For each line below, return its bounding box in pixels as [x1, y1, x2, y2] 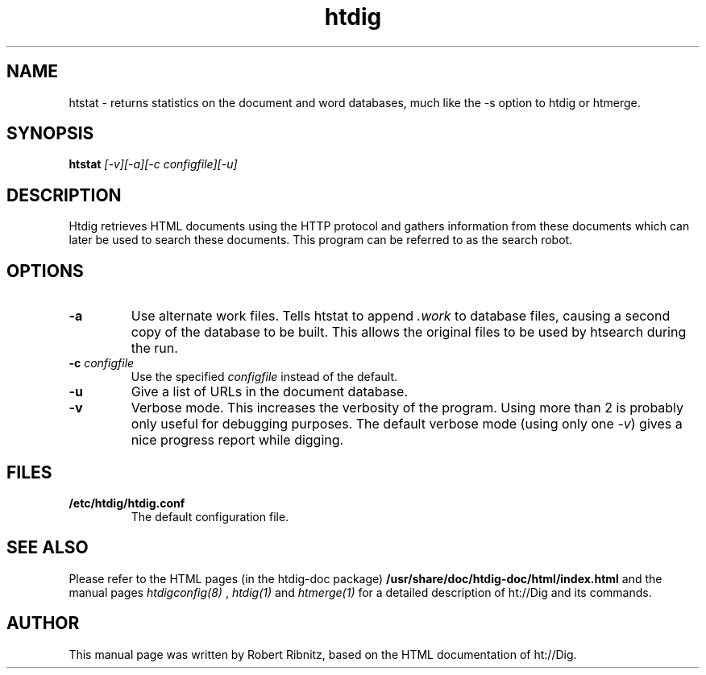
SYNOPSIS [6, 123, 94, 144]
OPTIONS [6, 260, 84, 281]
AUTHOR [6, 613, 80, 634]
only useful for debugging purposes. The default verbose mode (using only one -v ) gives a [131, 416, 683, 433]
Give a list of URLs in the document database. [131, 383, 408, 400]
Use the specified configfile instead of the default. [131, 370, 398, 384]
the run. [131, 340, 178, 357]
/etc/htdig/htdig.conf [69, 495, 185, 510]
